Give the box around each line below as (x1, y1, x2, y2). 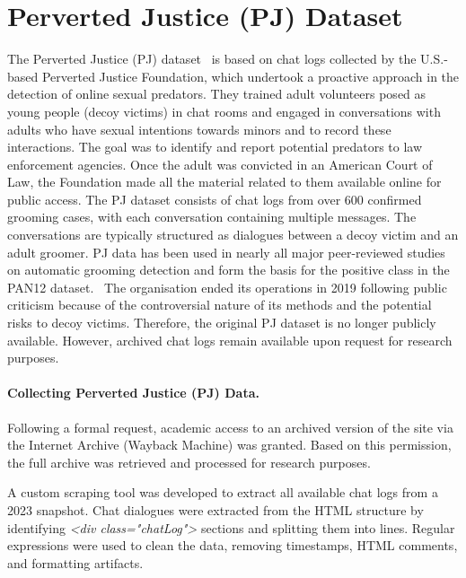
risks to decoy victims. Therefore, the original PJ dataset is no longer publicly (7, 313, 436, 332)
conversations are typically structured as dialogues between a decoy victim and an (7, 225, 459, 244)
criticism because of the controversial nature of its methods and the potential (7, 295, 432, 314)
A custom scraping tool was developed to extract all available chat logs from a (7, 483, 438, 502)
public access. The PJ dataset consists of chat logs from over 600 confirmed (7, 189, 422, 208)
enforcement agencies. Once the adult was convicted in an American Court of (7, 154, 433, 173)
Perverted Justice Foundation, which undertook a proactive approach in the (41, 66, 460, 85)
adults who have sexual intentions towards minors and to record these (7, 119, 391, 138)
